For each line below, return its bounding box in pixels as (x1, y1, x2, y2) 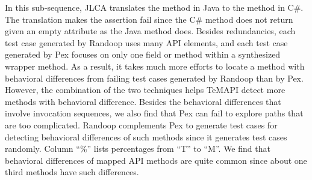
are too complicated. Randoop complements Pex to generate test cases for (5, 118, 278, 131)
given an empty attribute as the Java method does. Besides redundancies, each (5, 25, 296, 37)
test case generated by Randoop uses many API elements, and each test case (5, 36, 288, 49)
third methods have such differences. (5, 166, 139, 178)
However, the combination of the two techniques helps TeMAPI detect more (5, 83, 285, 96)
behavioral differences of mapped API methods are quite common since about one (5, 154, 307, 166)
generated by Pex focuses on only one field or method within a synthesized (5, 48, 281, 61)
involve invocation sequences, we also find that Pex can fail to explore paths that (5, 107, 304, 119)
